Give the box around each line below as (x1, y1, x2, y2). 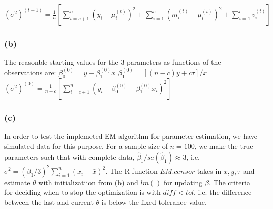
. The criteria (208, 177, 250, 187)
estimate (4, 177, 31, 187)
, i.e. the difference (194, 187, 252, 197)
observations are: (4, 66, 56, 77)
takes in (197, 165, 222, 176)
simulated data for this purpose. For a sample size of (4, 141, 168, 151)
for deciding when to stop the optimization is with (4, 187, 161, 197)
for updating (164, 177, 203, 187)
